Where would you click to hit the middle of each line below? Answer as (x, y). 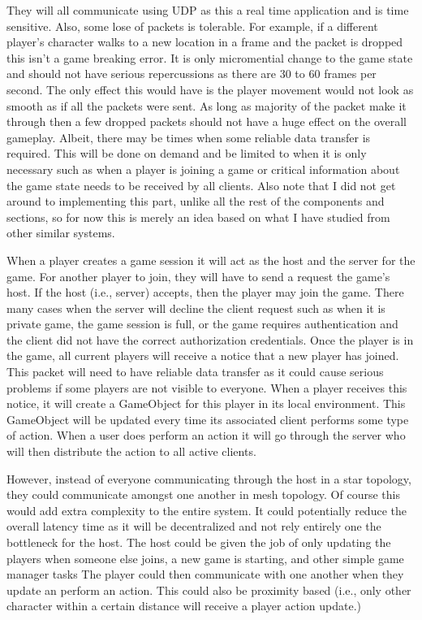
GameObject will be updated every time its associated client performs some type (208, 419)
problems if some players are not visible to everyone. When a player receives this (207, 387)
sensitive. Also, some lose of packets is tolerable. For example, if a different (192, 26)
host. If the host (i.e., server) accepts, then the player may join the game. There (205, 292)
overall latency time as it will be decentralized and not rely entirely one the (194, 526)
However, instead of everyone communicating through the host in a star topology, (209, 478)
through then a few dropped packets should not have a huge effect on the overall (207, 121)
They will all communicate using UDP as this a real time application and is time (208, 10)
